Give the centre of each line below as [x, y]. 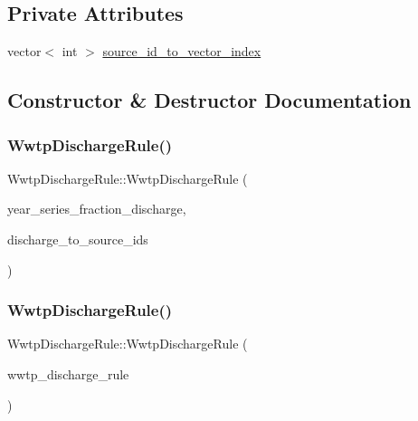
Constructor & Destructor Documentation [209, 100]
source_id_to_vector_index [182, 51]
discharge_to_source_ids [78, 239]
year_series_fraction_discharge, [97, 209]
